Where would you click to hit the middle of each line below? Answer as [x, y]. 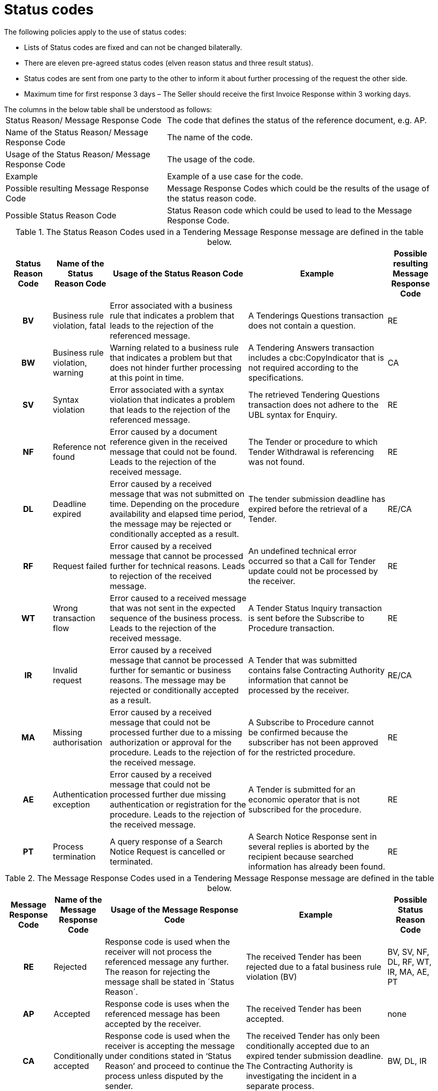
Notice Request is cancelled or [168, 851]
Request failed [80, 566]
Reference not [79, 447]
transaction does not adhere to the [313, 404]
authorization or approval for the [171, 742]
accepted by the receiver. [153, 1024]
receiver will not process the [158, 951]
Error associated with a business [171, 305]
